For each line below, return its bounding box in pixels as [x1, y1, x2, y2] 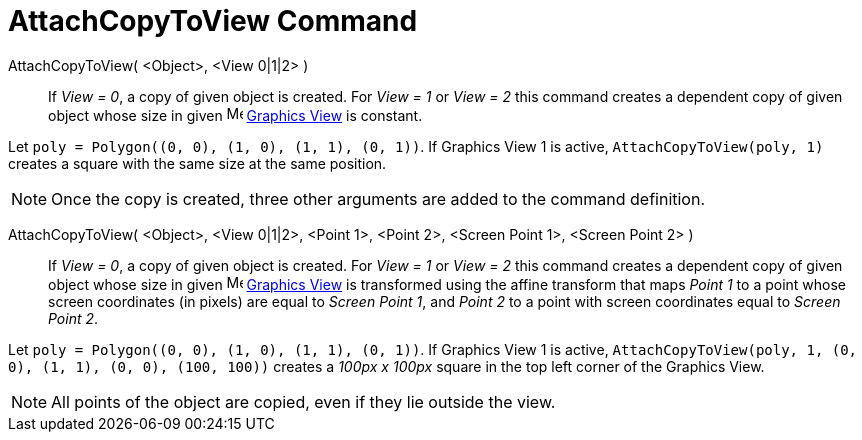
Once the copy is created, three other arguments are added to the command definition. [51, 188, 706, 209]
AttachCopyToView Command [8, 4, 418, 38]
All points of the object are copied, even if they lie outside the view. [51, 391, 556, 412]
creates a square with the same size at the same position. [8, 154, 387, 172]
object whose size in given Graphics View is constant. [48, 106, 423, 124]
